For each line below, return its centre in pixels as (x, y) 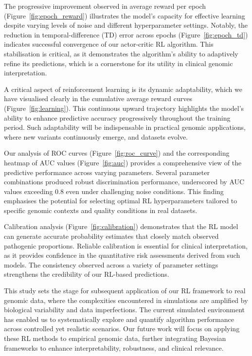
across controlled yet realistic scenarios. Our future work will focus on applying (122, 329)
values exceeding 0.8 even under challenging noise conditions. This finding (114, 191)
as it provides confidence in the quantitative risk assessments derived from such (122, 255)
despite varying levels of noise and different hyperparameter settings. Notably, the (126, 25)
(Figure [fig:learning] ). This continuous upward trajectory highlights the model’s (124, 108)
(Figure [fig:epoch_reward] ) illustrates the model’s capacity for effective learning (125, 15)
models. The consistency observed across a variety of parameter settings (111, 264)
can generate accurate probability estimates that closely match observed (111, 236)
